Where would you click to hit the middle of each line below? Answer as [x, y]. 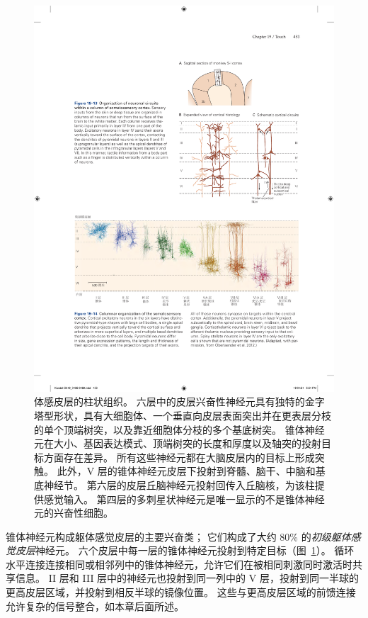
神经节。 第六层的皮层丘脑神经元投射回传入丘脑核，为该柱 [179, 484]
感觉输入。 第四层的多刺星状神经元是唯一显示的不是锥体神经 [184, 499]
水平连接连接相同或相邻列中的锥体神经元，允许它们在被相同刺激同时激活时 [179, 564]
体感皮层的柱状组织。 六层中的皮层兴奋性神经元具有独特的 [169, 401]
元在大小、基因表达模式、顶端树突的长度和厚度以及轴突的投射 [178, 443]
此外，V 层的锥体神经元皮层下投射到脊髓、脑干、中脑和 [186, 471]
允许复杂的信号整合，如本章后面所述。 [95, 606]
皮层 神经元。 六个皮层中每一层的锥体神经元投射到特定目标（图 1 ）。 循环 [185, 550]
